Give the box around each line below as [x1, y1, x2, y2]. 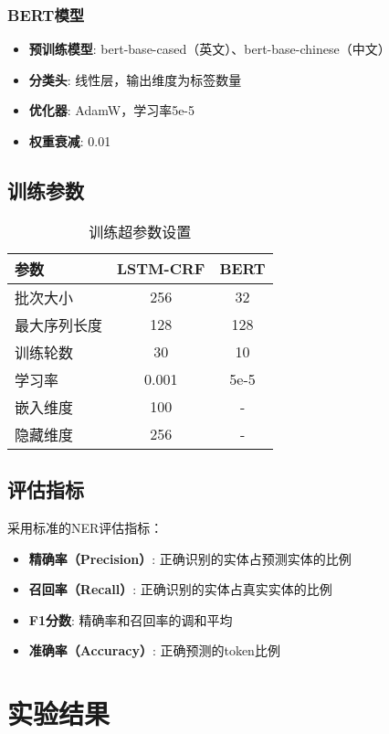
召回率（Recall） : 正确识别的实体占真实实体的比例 [28, 580, 332, 599]
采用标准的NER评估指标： [7, 518, 163, 537]
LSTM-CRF [117, 258, 205, 280]
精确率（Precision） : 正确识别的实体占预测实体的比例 [28, 548, 352, 568]
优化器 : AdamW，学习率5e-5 [28, 101, 195, 120]
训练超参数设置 [89, 220, 192, 242]
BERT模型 [7, 3, 85, 26]
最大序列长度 [15, 314, 103, 335]
